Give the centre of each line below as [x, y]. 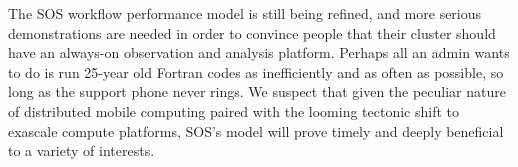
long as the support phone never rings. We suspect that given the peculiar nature [257, 91]
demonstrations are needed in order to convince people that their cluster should [252, 32]
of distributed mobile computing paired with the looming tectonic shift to [233, 110]
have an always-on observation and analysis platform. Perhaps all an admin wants [259, 52]
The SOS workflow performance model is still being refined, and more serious [245, 13]
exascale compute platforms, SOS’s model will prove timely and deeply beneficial [256, 130]
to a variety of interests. [81, 150]
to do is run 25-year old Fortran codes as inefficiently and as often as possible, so [256, 71]
